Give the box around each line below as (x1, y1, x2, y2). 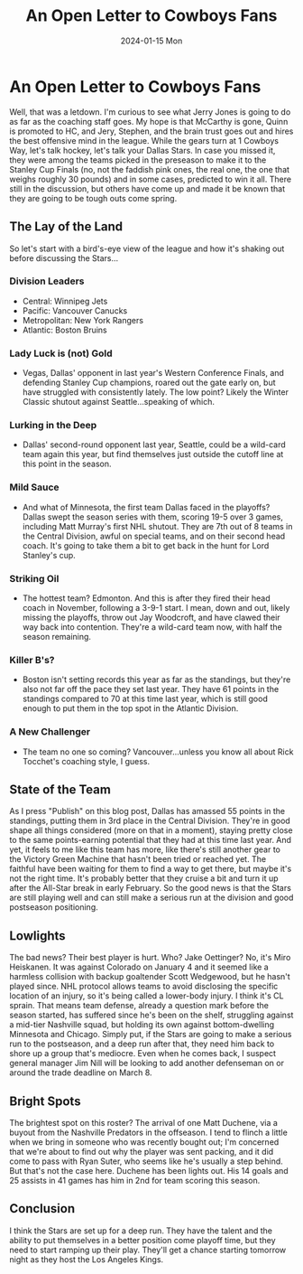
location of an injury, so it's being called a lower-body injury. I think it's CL (9, 990, 284, 1001)
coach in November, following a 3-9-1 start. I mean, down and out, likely (22, 602, 290, 613)
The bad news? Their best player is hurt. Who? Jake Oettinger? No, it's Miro (9, 952, 291, 963)
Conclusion (9, 1201, 76, 1216)
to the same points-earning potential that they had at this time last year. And (9, 835, 291, 846)
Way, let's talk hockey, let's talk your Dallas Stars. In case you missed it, (9, 145, 276, 155)
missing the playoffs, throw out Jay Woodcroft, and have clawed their (22, 612, 281, 623)
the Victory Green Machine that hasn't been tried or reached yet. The (9, 854, 267, 865)
